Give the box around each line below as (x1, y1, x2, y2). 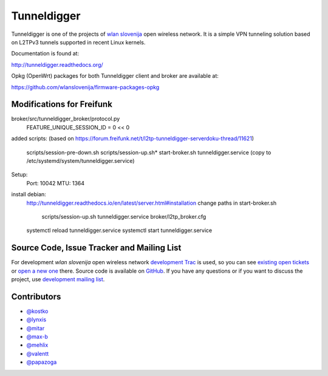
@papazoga (26, 358, 57, 366)
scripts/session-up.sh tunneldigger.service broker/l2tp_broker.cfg (41, 213, 207, 220)
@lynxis (26, 316, 47, 323)
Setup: (11, 171, 28, 179)
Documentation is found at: (11, 50, 79, 57)
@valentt (26, 350, 49, 357)
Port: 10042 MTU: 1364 (26, 179, 85, 186)
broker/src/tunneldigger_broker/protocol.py (11, 115, 120, 123)
